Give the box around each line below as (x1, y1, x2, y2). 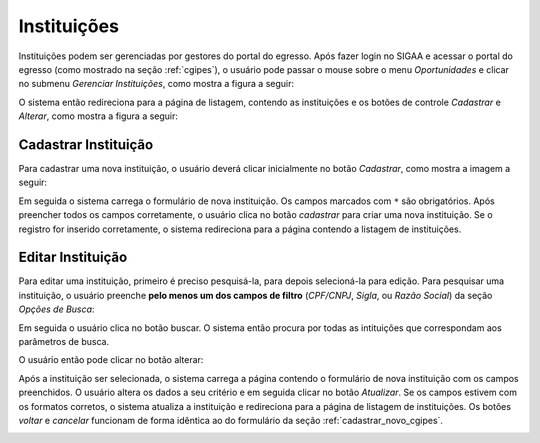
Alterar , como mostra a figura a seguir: (18, 110, 179, 122)
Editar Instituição (18, 249, 128, 266)
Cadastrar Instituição (18, 136, 154, 153)
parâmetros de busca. (18, 336, 110, 348)
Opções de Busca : (18, 303, 95, 315)
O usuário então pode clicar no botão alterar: (18, 354, 204, 366)
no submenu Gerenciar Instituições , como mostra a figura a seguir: (18, 78, 295, 90)
